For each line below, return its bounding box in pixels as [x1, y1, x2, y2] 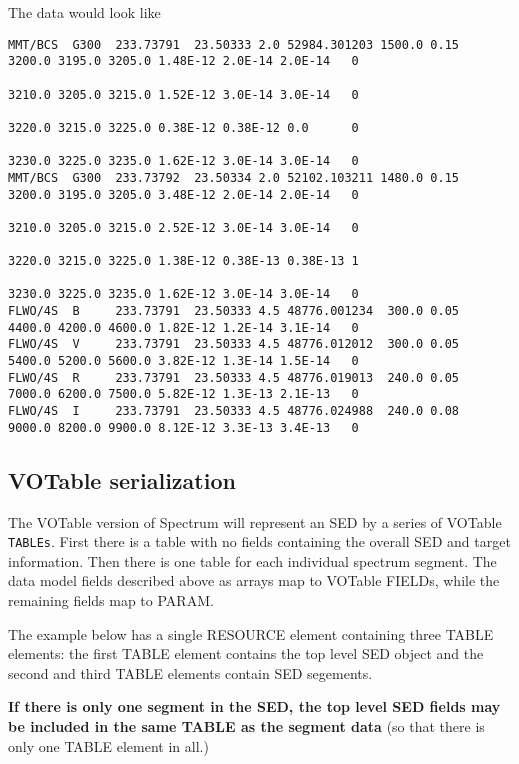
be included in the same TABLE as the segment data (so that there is [8, 715, 485, 736]
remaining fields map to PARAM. [8, 589, 214, 610]
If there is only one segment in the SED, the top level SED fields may [8, 696, 501, 717]
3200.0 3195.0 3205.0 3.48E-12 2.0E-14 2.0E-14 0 [8, 187, 359, 202]
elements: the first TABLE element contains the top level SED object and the [8, 643, 484, 664]
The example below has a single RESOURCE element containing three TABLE [8, 623, 494, 644]
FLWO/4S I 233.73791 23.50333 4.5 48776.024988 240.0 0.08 [8, 404, 460, 419]
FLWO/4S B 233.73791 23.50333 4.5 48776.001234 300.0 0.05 [8, 304, 460, 319]
